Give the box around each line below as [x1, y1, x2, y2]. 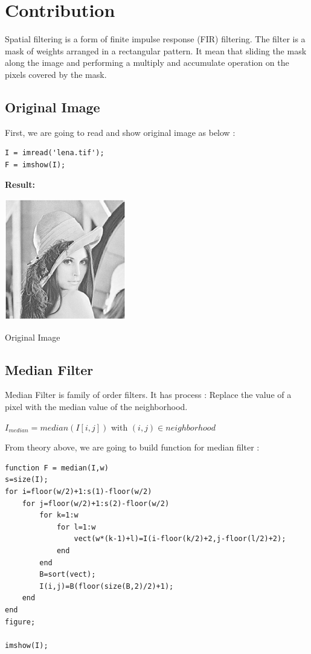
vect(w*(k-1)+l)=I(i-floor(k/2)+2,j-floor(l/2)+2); [74, 534, 286, 543]
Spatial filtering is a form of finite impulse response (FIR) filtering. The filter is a [5, 33, 306, 45]
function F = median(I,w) [5, 463, 109, 472]
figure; [5, 617, 36, 626]
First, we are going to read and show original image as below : [5, 126, 236, 138]
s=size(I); [5, 475, 48, 484]
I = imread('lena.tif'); [5, 149, 104, 158]
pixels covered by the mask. [5, 68, 107, 80]
